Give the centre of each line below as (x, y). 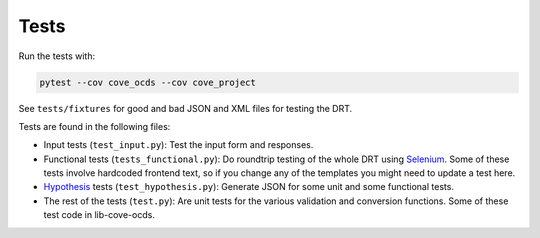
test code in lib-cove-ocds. (99, 215)
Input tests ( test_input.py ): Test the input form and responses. (178, 145)
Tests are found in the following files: (94, 126)
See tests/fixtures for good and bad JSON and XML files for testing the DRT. (185, 108)
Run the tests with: (56, 56)
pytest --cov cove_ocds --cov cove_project (148, 82)
